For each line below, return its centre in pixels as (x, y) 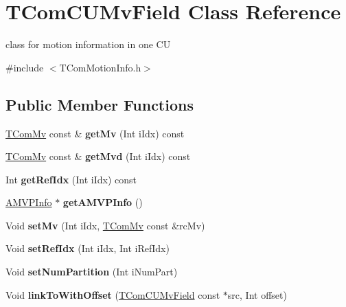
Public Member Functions (100, 104)
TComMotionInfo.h (100, 67)
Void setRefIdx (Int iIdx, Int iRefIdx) (88, 248)
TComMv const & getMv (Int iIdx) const (95, 133)
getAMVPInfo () (103, 202)
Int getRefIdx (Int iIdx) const (71, 179)
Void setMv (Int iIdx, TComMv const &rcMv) (105, 225)
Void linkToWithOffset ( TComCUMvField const (113, 294)
